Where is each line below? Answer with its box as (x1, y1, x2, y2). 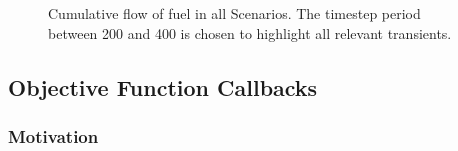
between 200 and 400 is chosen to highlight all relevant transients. (48, 22, 452, 43)
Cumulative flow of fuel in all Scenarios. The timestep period (48, 3, 421, 23)
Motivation (8, 123, 99, 148)
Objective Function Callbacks (8, 71, 318, 102)
